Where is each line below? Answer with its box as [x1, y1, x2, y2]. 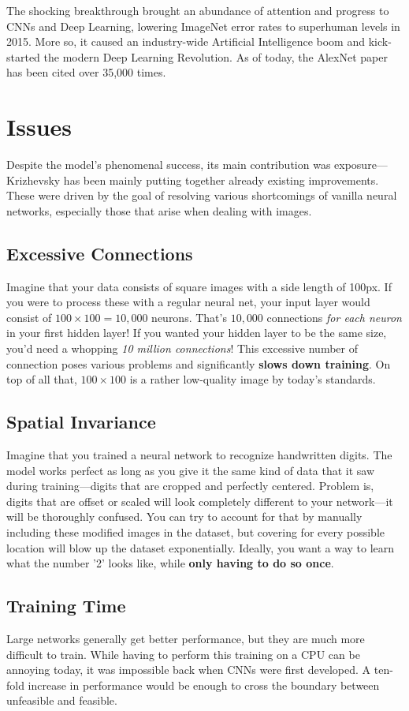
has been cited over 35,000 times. [6, 64, 166, 80]
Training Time [6, 593, 126, 618]
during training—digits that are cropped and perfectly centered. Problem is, [6, 477, 374, 494]
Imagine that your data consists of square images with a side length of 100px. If [6, 278, 392, 294]
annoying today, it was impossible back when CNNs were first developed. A [6, 661, 371, 678]
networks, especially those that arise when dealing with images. [6, 202, 312, 219]
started [6, 48, 40, 65]
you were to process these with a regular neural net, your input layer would [6, 294, 370, 310]
